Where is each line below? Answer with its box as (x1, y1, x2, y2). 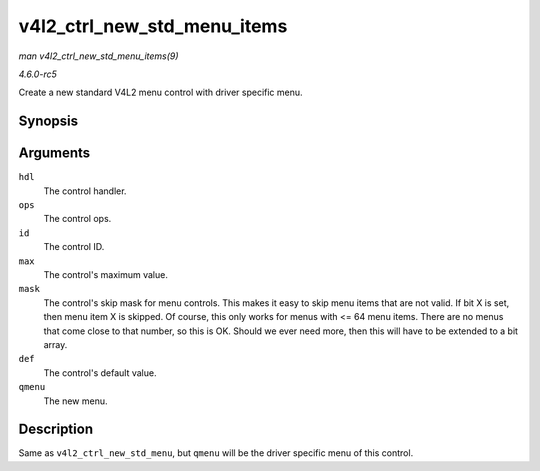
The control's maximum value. (43, 268, 169, 280)
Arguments (18, 145, 91, 162)
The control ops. (43, 213, 112, 225)
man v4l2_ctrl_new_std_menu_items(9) (18, 50, 179, 62)
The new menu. (43, 395, 108, 407)
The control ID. (43, 241, 105, 253)
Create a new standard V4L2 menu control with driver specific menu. (18, 86, 304, 99)
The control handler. (43, 185, 127, 197)
